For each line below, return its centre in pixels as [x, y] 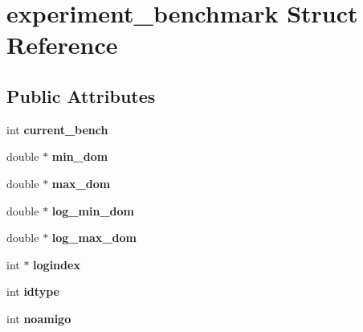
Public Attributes [81, 95]
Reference [62, 45]
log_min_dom [93, 210]
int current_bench [57, 129]
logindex [57, 264]
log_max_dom [94, 238]
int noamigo [39, 318]
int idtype [33, 291]
